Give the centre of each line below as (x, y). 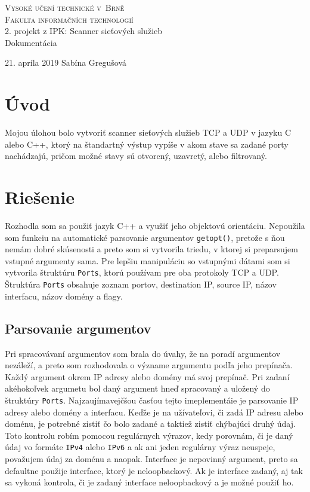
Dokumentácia (31, 42)
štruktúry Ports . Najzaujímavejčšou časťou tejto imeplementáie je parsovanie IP (152, 400)
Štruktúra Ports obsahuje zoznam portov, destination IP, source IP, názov (141, 284)
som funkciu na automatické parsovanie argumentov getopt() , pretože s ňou (145, 237)
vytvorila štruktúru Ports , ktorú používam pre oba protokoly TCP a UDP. (142, 272)
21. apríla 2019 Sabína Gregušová (66, 62)
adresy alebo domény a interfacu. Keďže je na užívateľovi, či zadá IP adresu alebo (154, 412)
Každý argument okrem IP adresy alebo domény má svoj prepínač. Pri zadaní (147, 376)
